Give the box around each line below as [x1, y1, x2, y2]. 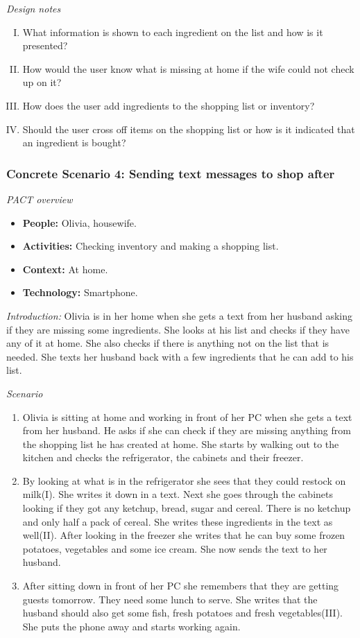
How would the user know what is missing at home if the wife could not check [22, 61, 354, 76]
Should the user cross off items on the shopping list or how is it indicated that [22, 121, 355, 136]
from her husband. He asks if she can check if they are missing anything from [22, 423, 351, 438]
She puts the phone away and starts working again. [22, 619, 241, 633]
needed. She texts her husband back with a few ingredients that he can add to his [6, 349, 354, 363]
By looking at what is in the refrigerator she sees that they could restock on [22, 473, 346, 488]
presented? [22, 38, 68, 53]
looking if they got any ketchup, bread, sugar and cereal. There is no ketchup [22, 501, 351, 515]
